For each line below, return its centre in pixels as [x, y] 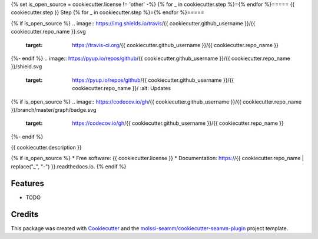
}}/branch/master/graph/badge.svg [54, 109]
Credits [25, 214]
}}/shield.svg [26, 67]
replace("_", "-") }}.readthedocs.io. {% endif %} [69, 166]
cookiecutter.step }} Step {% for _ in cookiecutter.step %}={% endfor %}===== [107, 12]
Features [27, 183]
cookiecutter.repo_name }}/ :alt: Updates [121, 88]
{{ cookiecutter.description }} [46, 148]
